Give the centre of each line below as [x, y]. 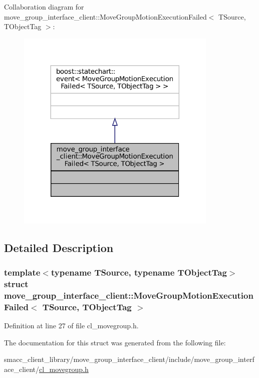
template [22, 272]
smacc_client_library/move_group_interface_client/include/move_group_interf [129, 359]
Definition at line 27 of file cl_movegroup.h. [71, 325]
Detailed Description [59, 247]
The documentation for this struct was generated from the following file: [115, 342]
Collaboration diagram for [44, 7]
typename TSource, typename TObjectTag [139, 272]
